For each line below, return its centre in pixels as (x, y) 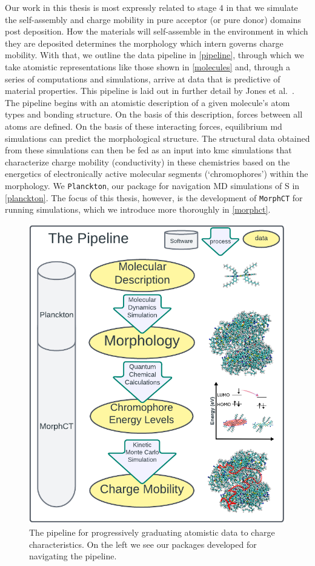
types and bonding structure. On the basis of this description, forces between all (154, 114)
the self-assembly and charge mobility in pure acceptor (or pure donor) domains (153, 19)
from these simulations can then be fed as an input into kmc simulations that (148, 150)
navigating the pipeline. (73, 556)
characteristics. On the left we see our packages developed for (143, 544)
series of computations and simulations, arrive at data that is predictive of (143, 78)
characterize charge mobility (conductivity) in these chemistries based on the (148, 161)
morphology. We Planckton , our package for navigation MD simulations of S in (152, 185)
